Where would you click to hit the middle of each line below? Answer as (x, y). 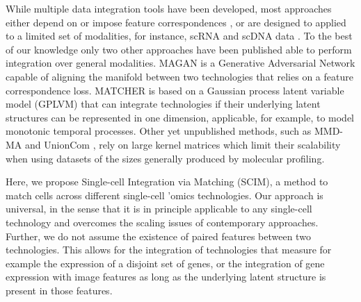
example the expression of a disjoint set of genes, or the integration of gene (165, 263)
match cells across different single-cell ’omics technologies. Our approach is (165, 195)
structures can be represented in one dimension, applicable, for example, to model (180, 117)
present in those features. (59, 290)
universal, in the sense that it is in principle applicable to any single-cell (159, 209)
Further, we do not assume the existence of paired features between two (158, 236)
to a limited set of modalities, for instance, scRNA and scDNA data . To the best (179, 36)
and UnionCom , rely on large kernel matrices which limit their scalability (183, 144)
